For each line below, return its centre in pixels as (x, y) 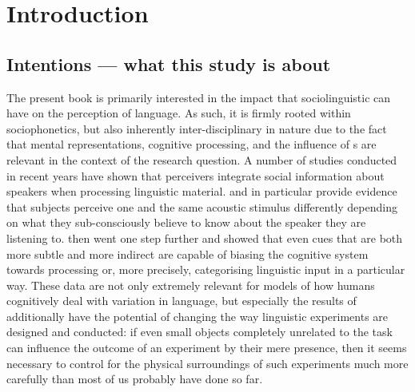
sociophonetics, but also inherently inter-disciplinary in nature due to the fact (197, 128)
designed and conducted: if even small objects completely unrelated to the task (200, 332)
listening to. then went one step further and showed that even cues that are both (205, 238)
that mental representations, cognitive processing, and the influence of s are (192, 144)
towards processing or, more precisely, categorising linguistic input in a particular (206, 269)
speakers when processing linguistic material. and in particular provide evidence (202, 191)
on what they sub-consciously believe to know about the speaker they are (186, 222)
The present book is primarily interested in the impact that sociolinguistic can (199, 97)
